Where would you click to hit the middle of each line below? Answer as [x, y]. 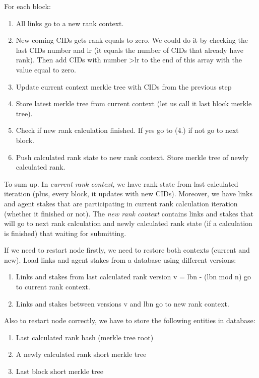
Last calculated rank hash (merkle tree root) [85, 337]
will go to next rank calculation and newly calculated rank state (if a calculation [128, 223]
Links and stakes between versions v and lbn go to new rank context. [122, 303]
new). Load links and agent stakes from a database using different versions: [120, 259]
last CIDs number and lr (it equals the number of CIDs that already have [129, 50]
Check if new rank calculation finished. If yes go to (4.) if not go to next [127, 130]
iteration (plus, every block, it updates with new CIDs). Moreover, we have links [128, 194]
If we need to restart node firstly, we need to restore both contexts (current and [127, 250]
